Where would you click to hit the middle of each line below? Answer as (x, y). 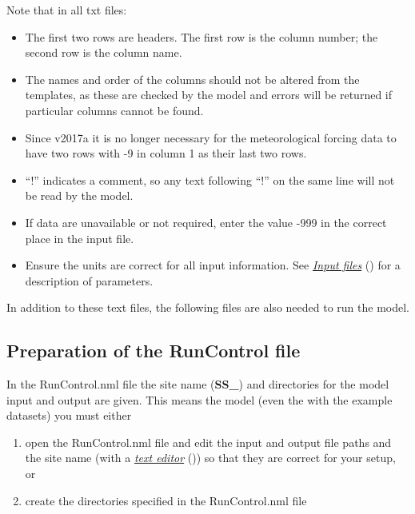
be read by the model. (79, 195)
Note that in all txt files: (67, 10)
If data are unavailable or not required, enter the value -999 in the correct (206, 222)
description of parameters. (89, 280)
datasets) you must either (69, 415)
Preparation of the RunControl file (154, 351)
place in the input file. (80, 238)
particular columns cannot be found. (114, 110)
